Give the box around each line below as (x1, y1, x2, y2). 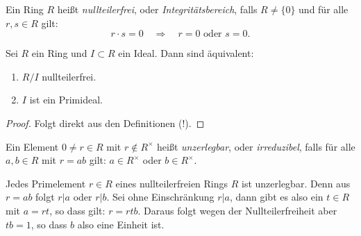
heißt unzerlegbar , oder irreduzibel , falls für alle (157, 139, 355, 153)
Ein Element (6, 139, 59, 153)
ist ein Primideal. (29, 92, 103, 107)
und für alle (299, 2, 349, 16)
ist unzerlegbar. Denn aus (242, 176, 351, 190)
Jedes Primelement (6, 176, 86, 190)
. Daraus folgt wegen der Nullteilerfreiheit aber (137, 203, 337, 217)
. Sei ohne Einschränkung (106, 189, 215, 204)
